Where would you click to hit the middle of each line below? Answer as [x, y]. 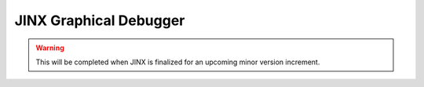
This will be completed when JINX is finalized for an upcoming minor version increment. [178, 62]
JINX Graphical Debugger [100, 20]
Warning [50, 48]
